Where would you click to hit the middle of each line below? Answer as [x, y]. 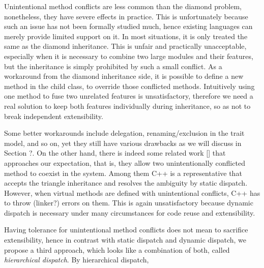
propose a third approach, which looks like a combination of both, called [117, 249]
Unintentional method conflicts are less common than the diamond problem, [123, 6]
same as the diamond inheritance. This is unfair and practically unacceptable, [125, 46]
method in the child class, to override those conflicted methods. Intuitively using [129, 86]
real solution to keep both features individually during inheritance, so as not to [127, 106]
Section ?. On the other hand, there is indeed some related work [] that [115, 153]
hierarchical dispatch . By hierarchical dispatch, [77, 260]
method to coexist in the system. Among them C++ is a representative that [123, 173]
